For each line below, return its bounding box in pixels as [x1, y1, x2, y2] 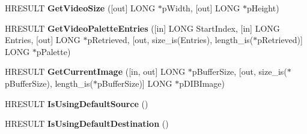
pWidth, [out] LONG [162, 2, 240, 14]
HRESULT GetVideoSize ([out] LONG [5, 2, 156, 14]
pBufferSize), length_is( [5, 77, 93, 89]
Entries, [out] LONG [5, 33, 81, 46]
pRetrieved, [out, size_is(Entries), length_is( [87, 33, 254, 46]
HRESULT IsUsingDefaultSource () [5, 97, 148, 109]
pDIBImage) [179, 77, 225, 89]
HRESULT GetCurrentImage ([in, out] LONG [5, 65, 186, 78]
